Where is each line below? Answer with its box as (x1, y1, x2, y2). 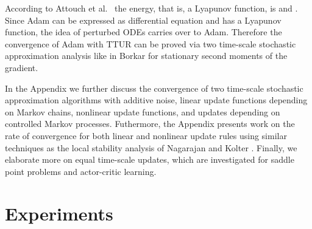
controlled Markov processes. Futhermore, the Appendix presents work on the (5, 117, 295, 130)
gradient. (5, 61, 38, 73)
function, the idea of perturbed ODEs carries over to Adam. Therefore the (5, 26, 282, 38)
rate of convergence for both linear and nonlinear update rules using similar (5, 129, 287, 142)
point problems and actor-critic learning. (5, 165, 157, 177)
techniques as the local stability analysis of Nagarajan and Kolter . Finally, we (5, 141, 297, 154)
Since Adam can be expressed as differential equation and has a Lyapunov (5, 13, 282, 26)
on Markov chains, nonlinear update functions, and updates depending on (5, 105, 280, 118)
